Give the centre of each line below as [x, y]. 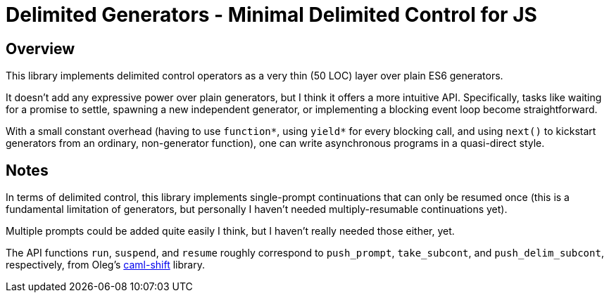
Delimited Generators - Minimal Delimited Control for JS [271, 15]
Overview [40, 48]
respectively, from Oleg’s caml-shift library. [105, 265]
